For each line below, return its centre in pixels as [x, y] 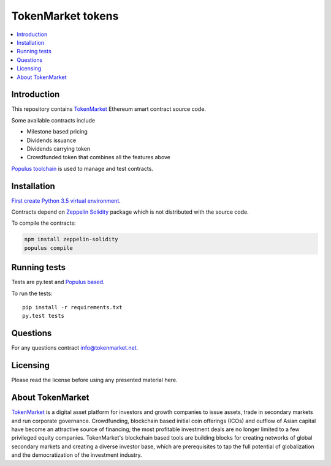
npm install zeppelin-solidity [71, 239]
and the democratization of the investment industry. [77, 455]
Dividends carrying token [59, 148]
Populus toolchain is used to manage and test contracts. [82, 168]
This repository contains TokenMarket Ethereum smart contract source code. [109, 109]
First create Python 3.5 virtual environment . [66, 201]
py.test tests [43, 316]
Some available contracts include [53, 120]
